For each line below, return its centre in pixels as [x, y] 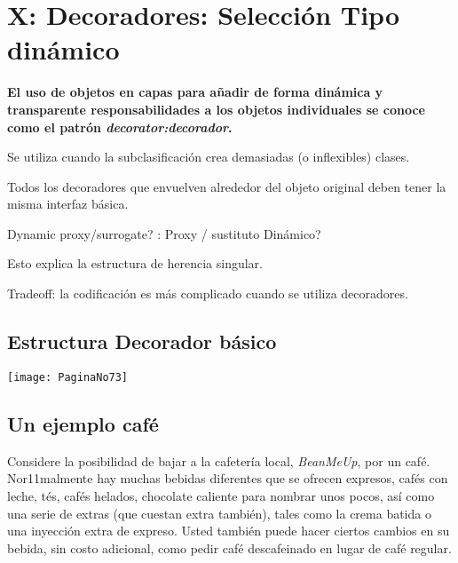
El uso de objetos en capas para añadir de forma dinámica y [195, 92]
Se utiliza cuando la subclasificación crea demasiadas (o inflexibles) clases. [209, 157]
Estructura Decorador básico [142, 341]
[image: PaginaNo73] [68, 377]
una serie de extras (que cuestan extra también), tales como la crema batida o [219, 513]
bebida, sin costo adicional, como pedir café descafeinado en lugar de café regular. [229, 547]
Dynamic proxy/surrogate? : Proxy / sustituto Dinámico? [164, 233]
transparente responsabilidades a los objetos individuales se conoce [216, 109]
